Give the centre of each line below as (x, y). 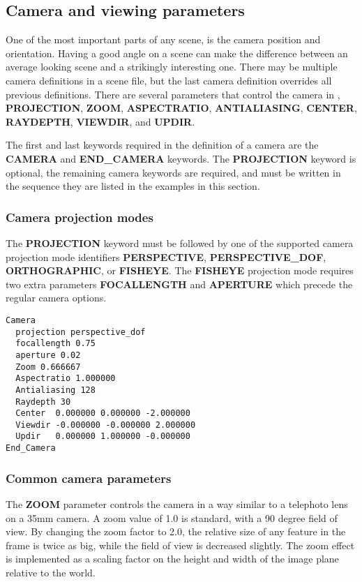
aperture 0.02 (48, 355)
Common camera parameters (89, 478)
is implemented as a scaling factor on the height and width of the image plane (172, 559)
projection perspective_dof (81, 332)
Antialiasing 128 (55, 390)
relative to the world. (51, 572)
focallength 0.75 (55, 344)
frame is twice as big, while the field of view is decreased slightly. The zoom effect (180, 545)
